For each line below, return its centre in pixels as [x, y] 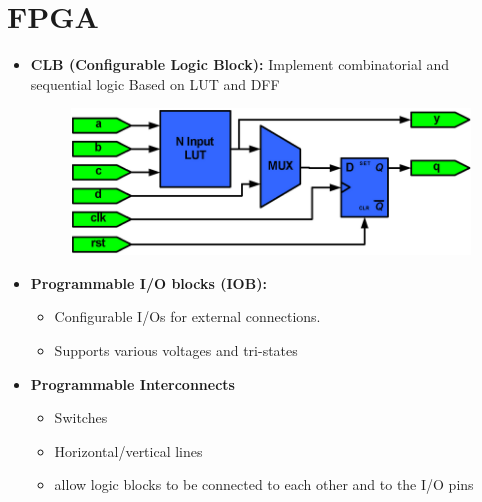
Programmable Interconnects [132, 383]
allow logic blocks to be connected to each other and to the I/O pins [264, 484]
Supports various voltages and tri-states [176, 350]
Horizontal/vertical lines [128, 450]
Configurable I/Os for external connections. [187, 316]
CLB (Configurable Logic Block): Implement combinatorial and [240, 64]
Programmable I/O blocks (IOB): [148, 282]
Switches [81, 417]
